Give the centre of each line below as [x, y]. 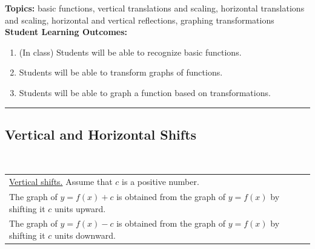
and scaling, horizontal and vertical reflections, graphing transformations [140, 20]
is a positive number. [161, 182]
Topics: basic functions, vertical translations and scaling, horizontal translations [155, 8]
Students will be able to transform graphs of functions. [121, 72]
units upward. [80, 208]
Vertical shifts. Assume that [61, 182]
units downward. [85, 235]
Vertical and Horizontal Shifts [101, 134]
